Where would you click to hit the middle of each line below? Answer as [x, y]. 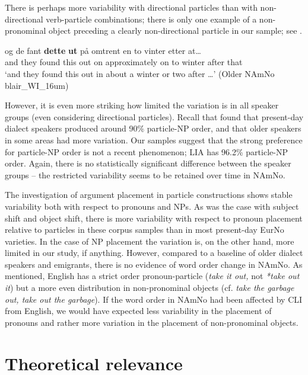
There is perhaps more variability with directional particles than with [131, 7]
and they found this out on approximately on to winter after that [124, 62]
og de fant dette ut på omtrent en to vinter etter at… [103, 50]
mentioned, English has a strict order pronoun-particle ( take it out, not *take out [152, 276]
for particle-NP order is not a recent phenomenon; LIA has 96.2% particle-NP [146, 151]
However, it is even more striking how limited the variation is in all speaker [142, 105]
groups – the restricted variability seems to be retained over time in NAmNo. [145, 174]
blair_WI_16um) [37, 85]
